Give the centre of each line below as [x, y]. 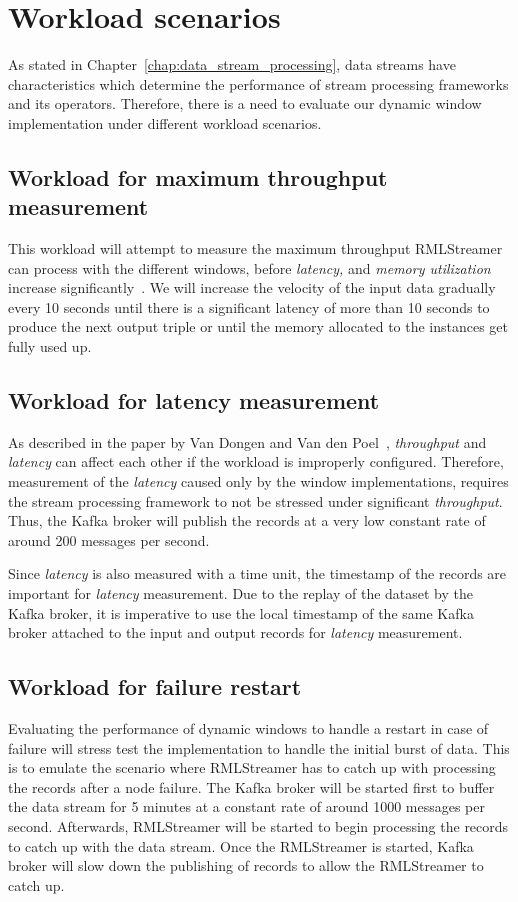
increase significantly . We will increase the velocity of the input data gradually [252, 287]
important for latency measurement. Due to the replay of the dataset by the [241, 593]
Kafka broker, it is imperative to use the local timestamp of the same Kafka [241, 612]
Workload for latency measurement [194, 400]
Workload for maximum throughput [198, 176]
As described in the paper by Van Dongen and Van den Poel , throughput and [247, 441]
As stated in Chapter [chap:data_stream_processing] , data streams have [232, 64]
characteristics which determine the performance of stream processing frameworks [258, 83]
